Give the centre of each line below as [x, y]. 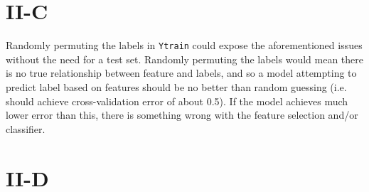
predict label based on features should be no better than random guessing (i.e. [176, 86]
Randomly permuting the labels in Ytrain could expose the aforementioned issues [184, 45]
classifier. [26, 128]
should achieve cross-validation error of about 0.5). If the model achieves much [177, 101]
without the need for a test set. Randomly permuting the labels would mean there [184, 59]
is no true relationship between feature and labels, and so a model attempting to [181, 73]
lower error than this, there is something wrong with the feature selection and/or [182, 115]
